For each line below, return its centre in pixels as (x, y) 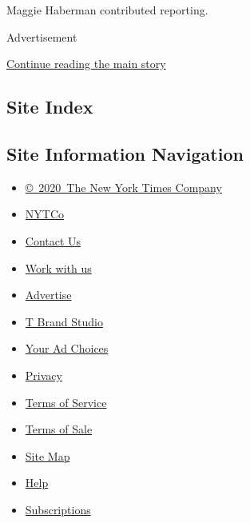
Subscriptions (58, 509)
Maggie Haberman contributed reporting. (107, 10)
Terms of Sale (59, 429)
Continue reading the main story (86, 64)
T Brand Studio (64, 321)
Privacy (44, 375)
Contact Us (53, 240)
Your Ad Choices (67, 348)
